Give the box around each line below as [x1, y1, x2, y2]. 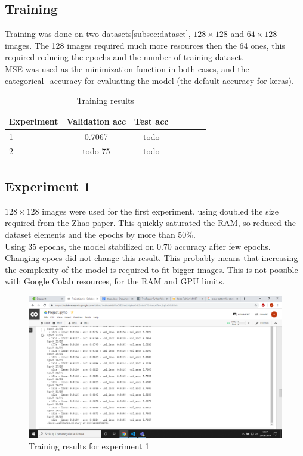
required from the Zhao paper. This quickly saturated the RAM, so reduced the [5, 216, 296, 229]
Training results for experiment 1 [29, 439, 150, 452]
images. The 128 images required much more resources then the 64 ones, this [5, 39, 285, 51]
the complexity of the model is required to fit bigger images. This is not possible [5, 263, 298, 275]
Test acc [134, 114, 169, 127]
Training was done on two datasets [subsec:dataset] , [5, 27, 191, 40]
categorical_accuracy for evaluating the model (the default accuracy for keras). [5, 74, 294, 86]
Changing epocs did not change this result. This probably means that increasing [5, 252, 298, 264]
